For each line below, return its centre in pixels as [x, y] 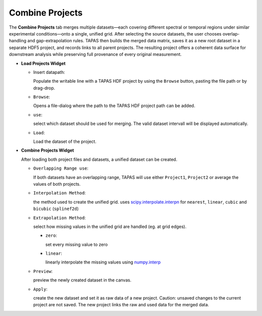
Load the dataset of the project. [65, 141]
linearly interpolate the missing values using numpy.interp [103, 262]
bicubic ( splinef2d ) [56, 209]
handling [18, 41]
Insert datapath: [49, 72]
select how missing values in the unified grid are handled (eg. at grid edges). [110, 227]
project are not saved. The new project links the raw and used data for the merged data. [121, 305]
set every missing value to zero [76, 244]
